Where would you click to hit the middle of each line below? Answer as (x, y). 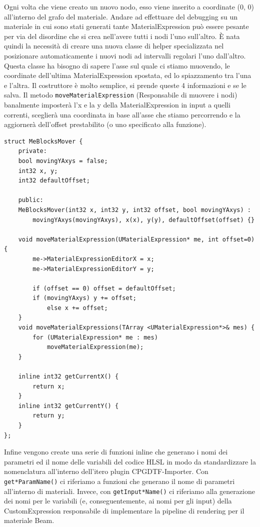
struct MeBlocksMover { (43, 141)
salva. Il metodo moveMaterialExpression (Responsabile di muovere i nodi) (121, 95)
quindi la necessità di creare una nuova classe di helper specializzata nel (114, 46)
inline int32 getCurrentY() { (68, 406)
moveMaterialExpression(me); (95, 347)
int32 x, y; (38, 171)
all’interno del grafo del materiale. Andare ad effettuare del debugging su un (121, 16)
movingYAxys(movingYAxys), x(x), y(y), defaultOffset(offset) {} (144, 220)
